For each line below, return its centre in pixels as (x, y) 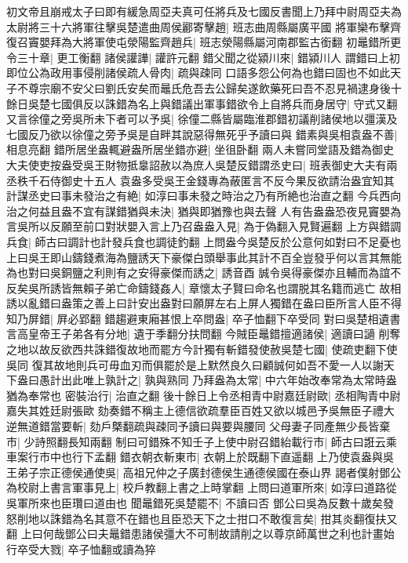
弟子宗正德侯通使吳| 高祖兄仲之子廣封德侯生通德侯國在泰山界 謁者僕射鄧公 (209, 472)
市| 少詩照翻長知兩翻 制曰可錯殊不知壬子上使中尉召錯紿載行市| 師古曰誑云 (196, 441)
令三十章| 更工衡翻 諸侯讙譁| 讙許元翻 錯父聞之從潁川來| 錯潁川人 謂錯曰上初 (203, 57)
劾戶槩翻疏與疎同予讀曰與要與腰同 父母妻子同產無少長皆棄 (240, 426)
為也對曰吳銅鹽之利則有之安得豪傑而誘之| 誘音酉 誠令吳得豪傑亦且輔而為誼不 (204, 272)
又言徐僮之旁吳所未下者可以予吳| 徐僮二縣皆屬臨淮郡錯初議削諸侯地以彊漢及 (202, 119)
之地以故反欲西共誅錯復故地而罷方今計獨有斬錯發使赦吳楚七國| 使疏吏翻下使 (202, 349)
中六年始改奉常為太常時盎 (331, 380)
